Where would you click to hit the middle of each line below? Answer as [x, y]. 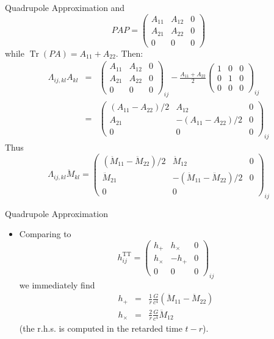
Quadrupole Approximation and [65, 7]
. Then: [129, 53]
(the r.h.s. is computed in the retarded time [101, 328]
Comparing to [45, 234]
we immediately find [57, 284]
